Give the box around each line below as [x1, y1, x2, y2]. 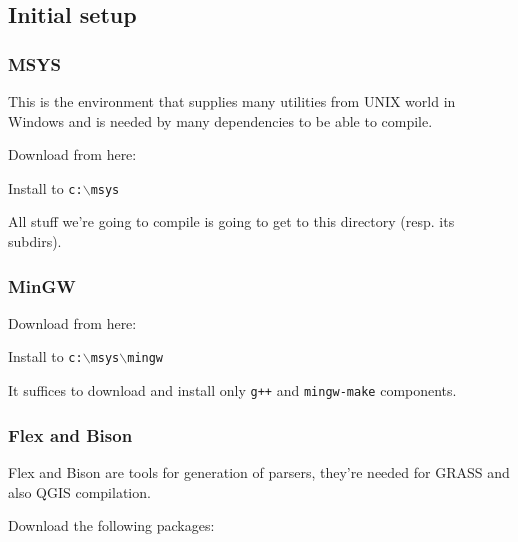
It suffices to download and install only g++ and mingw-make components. [8, 380, 457, 401]
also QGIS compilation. [8, 481, 151, 502]
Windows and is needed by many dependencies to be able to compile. [8, 110, 433, 131]
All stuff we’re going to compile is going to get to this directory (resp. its [8, 211, 455, 232]
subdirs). [8, 231, 62, 252]
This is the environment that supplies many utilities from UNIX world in [8, 91, 456, 111]
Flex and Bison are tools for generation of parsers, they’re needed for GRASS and [8, 461, 510, 482]
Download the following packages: [8, 515, 215, 536]
